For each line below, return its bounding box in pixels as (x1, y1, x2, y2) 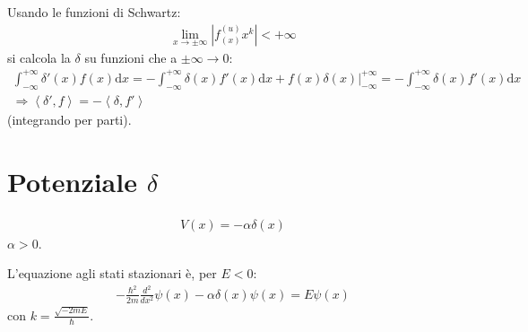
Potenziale (7, 162, 137, 199)
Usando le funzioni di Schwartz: (7, 3, 181, 21)
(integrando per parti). (7, 109, 132, 128)
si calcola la (7, 48, 71, 66)
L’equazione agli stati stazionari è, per (7, 264, 217, 283)
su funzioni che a (84, 48, 177, 66)
